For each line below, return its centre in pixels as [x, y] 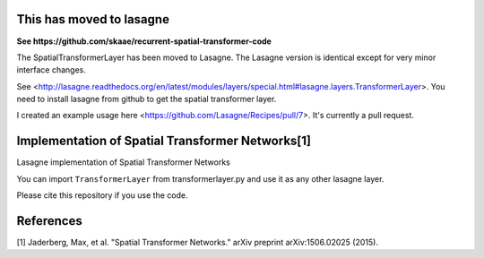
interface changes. [52, 70]
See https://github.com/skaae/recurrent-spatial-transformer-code [144, 41]
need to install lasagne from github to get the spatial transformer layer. [147, 99]
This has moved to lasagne [93, 19]
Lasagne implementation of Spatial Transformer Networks [123, 162]
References [49, 221]
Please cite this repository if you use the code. [102, 195]
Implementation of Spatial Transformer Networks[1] [164, 141]
